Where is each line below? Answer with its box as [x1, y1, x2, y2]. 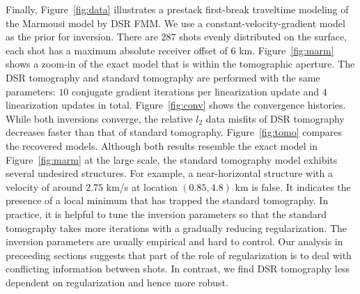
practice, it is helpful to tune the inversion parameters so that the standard [6, 206, 327, 221]
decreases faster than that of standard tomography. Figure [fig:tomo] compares [6, 125, 343, 139]
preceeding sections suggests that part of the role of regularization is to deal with [6, 247, 352, 262]
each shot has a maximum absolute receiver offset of [6, 42, 228, 57]
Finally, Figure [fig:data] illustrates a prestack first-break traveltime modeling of [6, 2, 349, 16]
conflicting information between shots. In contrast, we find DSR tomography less [6, 261, 350, 276]
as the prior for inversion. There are [6, 29, 158, 44]
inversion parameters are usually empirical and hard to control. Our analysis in [6, 234, 343, 249]
